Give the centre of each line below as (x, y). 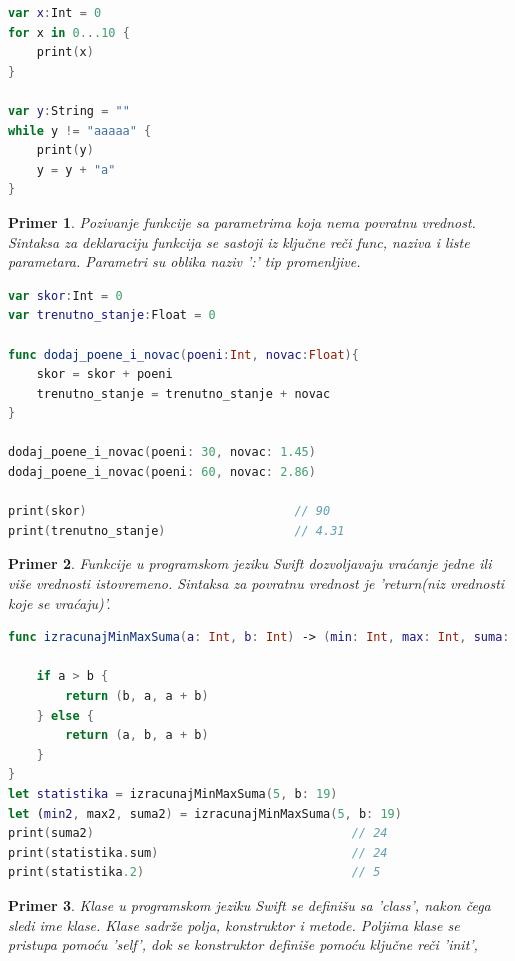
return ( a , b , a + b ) (137, 735)
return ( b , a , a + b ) (137, 696)
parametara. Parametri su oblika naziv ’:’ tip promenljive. (184, 261)
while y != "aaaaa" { (80, 130)
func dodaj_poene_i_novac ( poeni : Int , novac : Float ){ (183, 354)
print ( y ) (65, 150)
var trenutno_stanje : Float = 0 (112, 315)
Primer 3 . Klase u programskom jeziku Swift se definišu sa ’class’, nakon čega (249, 904)
